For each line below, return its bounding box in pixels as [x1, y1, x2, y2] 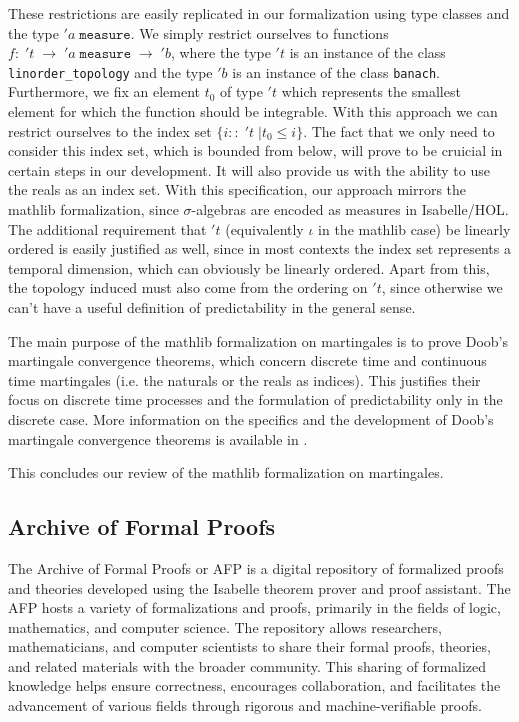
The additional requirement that [8, 218, 207, 239]
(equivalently [225, 218, 304, 239]
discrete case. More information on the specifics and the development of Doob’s [8, 408, 494, 429]
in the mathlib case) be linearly [318, 218, 511, 239]
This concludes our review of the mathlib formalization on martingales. [8, 462, 444, 483]
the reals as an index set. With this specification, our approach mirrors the [8, 179, 467, 200]
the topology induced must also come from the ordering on [8, 277, 368, 298]
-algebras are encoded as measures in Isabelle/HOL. [191, 199, 509, 219]
